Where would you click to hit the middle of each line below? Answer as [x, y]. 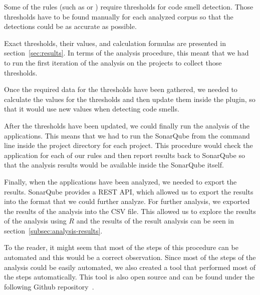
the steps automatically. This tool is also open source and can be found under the [129, 277]
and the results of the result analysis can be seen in [155, 221]
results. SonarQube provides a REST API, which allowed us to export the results [129, 191]
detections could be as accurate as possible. [70, 26]
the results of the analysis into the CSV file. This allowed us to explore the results [130, 211]
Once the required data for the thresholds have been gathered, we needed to [121, 89]
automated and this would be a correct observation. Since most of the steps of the [130, 257]
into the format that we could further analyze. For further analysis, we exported [127, 201]
